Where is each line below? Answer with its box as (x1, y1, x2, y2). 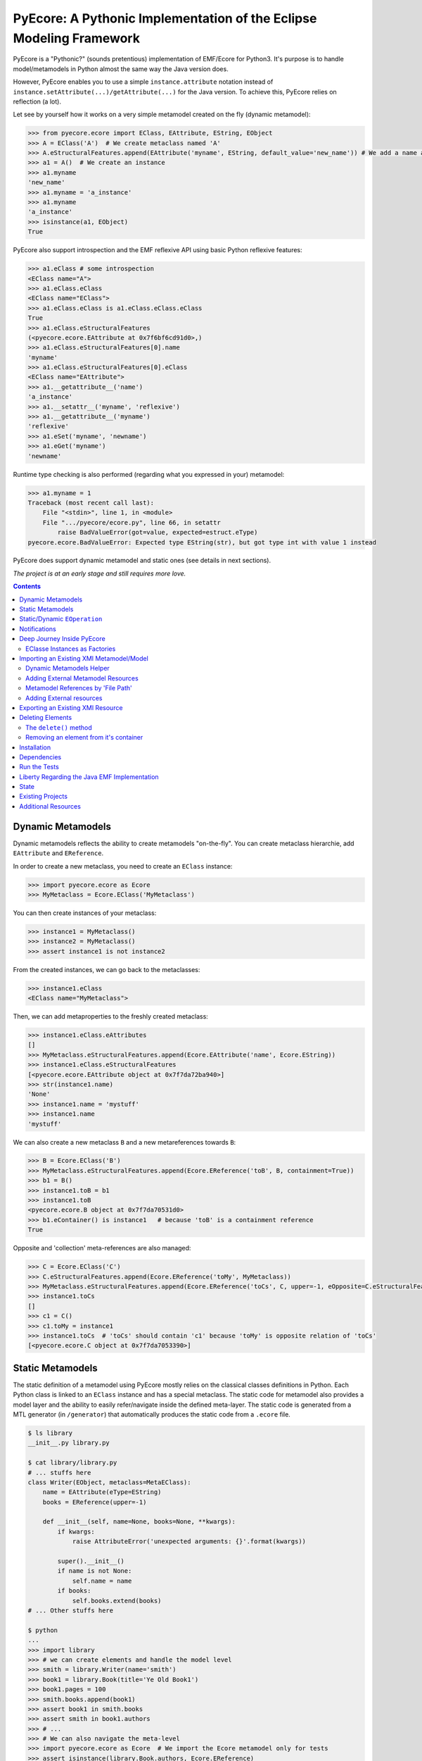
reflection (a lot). (13, 97, 61, 106)
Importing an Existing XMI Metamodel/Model (19, 654, 149, 662)
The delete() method (25, 723, 93, 732)
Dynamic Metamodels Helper (25, 664, 110, 673)
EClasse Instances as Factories (25, 645, 116, 653)
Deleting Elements (19, 714, 72, 722)
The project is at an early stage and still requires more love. (13, 569, 186, 578)
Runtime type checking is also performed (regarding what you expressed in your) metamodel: (13, 470, 285, 478)
